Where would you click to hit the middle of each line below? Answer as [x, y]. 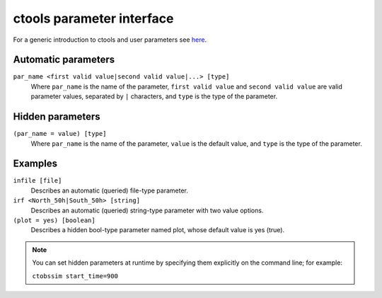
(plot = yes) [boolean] [54, 220]
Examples [35, 164]
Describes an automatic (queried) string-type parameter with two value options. [147, 210]
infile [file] [37, 181]
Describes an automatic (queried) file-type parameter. [110, 190]
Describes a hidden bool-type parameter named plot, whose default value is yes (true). [158, 230]
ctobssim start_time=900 [75, 276]
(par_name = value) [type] [60, 134]
